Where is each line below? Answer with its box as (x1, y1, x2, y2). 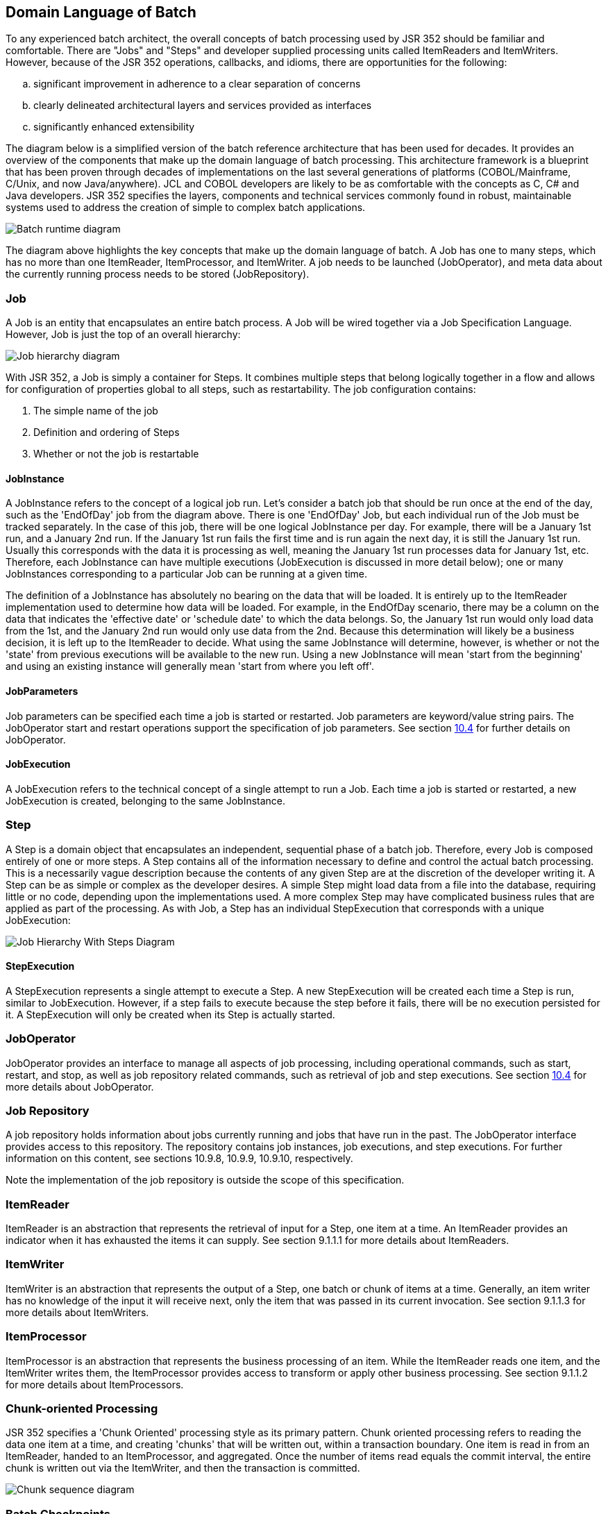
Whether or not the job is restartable (33, 448, 199, 460)
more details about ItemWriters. (6, 1306, 149, 1318)
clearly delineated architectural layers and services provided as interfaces (33, 99, 372, 112)
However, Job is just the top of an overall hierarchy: (6, 328, 241, 341)
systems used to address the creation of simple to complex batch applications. (6, 201, 366, 214)
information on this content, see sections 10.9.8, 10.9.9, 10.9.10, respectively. (6, 1152, 353, 1165)
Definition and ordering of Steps (33, 426, 180, 439)
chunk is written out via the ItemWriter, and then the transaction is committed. (6, 1462, 360, 1474)
